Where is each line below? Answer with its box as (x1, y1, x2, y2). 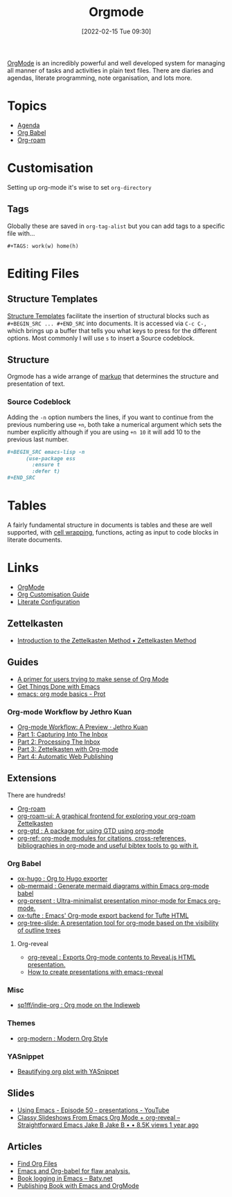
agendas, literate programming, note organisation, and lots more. (7, 74, 193, 82)
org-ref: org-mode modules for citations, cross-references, (17, 833, 186, 842)
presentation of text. (7, 380, 66, 388)
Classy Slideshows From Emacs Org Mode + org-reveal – (17, 1113, 180, 1121)
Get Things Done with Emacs (17, 682, 100, 690)
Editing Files (7, 266, 80, 282)
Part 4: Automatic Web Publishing (17, 752, 114, 760)
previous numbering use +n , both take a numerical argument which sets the (7, 420, 222, 428)
